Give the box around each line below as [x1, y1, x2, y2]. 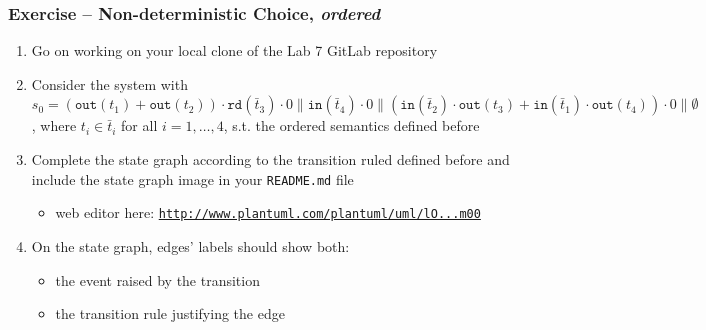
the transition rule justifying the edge [55, 303, 285, 324]
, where [31, 115, 77, 136]
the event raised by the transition [55, 269, 260, 290]
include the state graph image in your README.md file [31, 168, 354, 189]
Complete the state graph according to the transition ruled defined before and [31, 149, 510, 169]
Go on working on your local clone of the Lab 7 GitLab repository [31, 40, 438, 61]
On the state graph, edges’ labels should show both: [31, 235, 350, 256]
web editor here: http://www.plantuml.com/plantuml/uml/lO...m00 [55, 202, 481, 223]
